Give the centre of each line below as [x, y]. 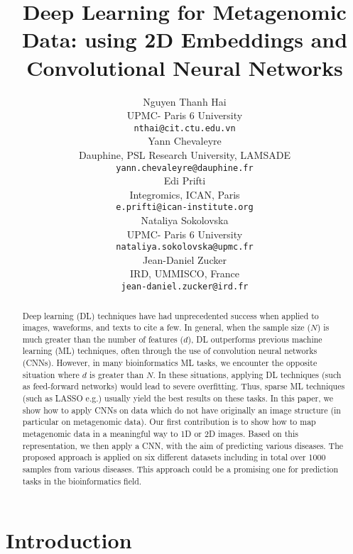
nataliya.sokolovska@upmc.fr [185, 247]
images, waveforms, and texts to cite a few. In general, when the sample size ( [167, 327]
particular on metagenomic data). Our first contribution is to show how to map [169, 422]
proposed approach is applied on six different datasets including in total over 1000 [174, 457]
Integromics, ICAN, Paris [185, 194]
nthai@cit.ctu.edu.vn [185, 128]
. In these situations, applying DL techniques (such [247, 374]
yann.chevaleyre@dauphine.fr [185, 168]
